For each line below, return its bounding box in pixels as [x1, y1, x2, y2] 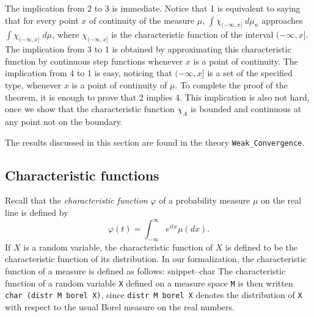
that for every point [5, 13, 79, 26]
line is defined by [5, 206, 68, 218]
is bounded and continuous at [191, 102, 302, 115]
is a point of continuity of [71, 78, 167, 91]
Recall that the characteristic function [5, 194, 148, 207]
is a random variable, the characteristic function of [23, 240, 213, 253]
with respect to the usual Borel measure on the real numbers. [5, 300, 235, 313]
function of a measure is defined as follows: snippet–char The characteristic [5, 265, 286, 277]
